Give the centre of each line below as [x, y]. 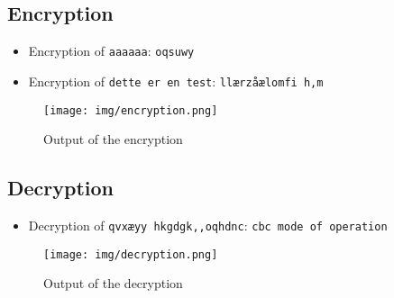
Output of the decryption [113, 283]
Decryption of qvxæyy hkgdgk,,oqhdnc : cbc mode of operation [208, 225]
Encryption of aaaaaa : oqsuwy [111, 51]
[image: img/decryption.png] [131, 254]
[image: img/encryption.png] [131, 110]
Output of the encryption [113, 139]
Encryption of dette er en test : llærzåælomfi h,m [176, 81]
